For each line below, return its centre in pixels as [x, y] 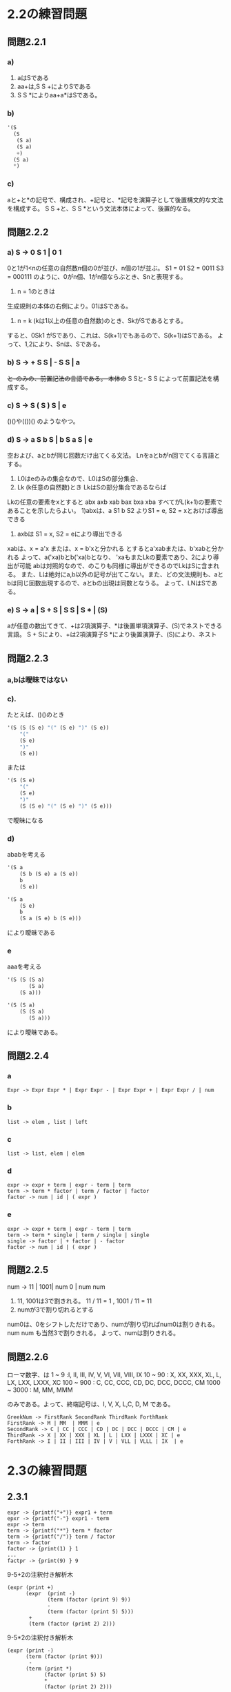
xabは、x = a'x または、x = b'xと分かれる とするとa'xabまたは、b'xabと [109, 549]
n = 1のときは [36, 291]
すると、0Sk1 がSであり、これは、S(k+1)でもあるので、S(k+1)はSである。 [111, 336]
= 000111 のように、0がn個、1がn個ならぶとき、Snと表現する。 [97, 277]
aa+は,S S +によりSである [54, 86]
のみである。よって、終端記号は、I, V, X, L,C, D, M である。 [91, 1404]
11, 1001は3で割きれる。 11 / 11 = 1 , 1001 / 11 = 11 [84, 1301]
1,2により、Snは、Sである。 [64, 344]
